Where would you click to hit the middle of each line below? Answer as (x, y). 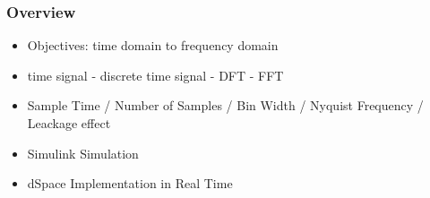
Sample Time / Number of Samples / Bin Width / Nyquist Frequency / (225, 105)
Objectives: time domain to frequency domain (153, 45)
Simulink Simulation (83, 153)
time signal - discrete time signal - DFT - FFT (155, 75)
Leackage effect (69, 123)
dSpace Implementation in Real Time (130, 183)
